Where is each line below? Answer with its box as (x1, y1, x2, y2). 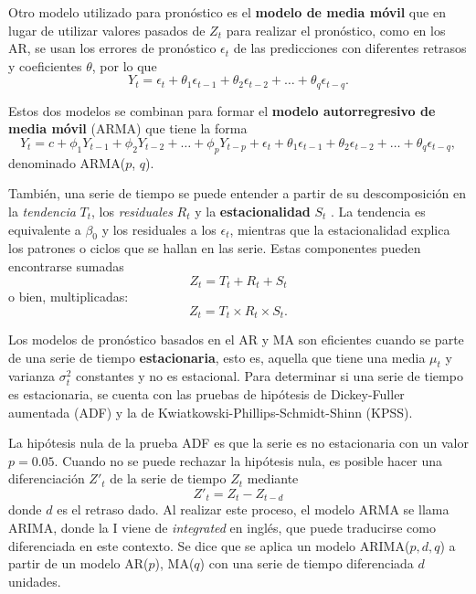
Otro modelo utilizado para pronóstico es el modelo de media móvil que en (8, 3, 446, 21)
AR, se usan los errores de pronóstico (8, 38, 217, 58)
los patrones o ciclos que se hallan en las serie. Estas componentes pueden (8, 239, 421, 258)
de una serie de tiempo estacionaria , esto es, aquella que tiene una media (8, 347, 426, 366)
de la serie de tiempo (110, 469, 227, 488)
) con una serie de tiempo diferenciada (199, 554, 414, 573)
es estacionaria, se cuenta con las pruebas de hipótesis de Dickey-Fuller (8, 385, 405, 404)
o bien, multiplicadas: (8, 287, 129, 306)
